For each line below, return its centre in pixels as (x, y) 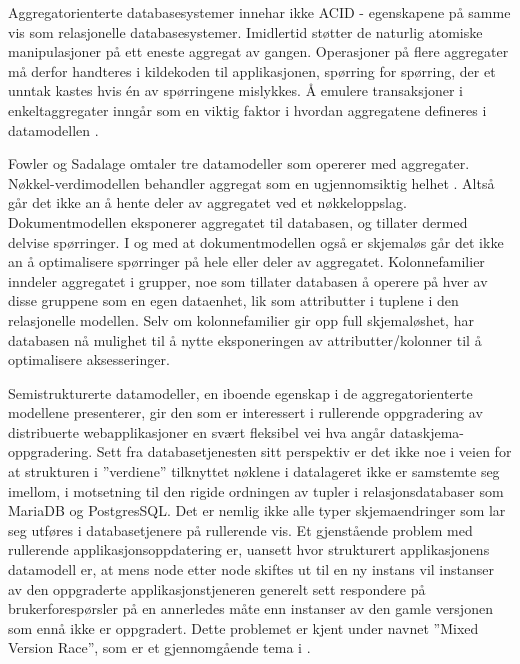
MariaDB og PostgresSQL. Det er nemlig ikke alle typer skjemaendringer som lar (257, 510)
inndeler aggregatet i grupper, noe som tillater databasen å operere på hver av (248, 280)
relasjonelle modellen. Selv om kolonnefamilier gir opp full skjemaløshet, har (241, 319)
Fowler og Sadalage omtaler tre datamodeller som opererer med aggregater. (239, 163)
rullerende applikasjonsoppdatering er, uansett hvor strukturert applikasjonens (249, 549)
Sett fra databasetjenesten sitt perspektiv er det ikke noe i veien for (304, 451)
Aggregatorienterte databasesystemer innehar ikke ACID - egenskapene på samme (259, 12)
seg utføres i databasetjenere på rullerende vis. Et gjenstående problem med (240, 529)
